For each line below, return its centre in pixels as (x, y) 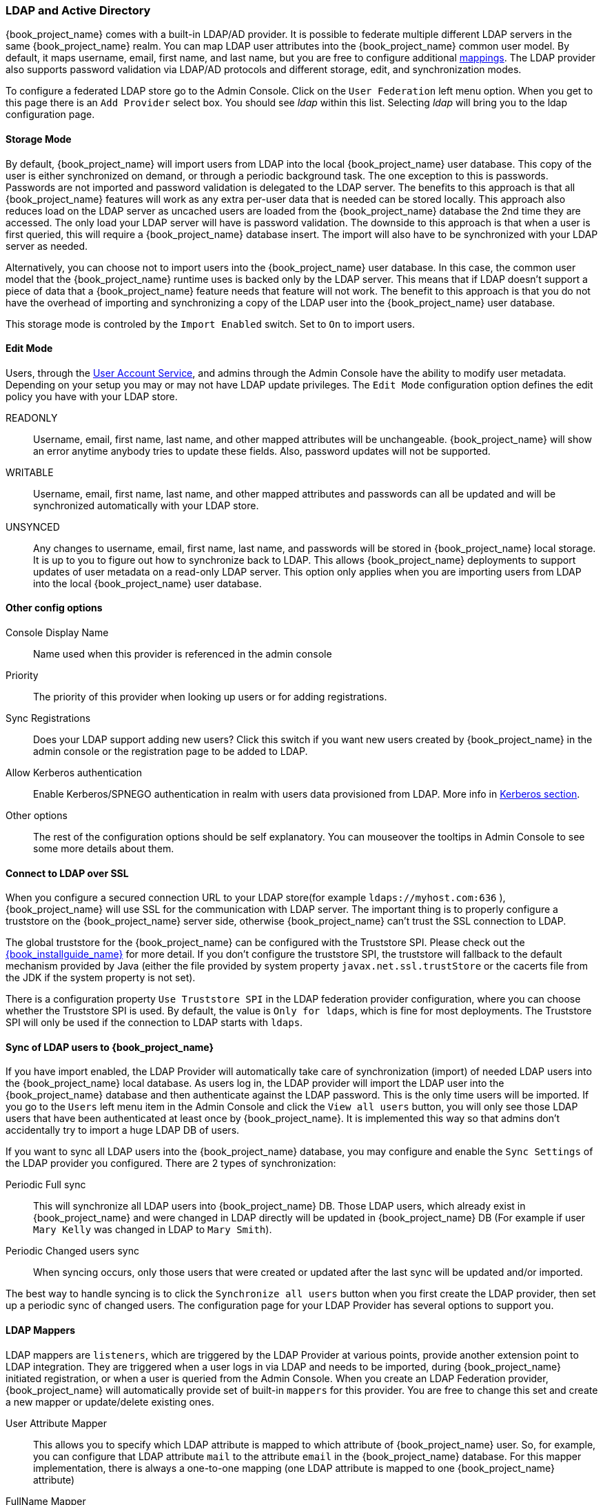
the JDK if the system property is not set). (101, 978)
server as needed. (47, 246)
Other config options (54, 608)
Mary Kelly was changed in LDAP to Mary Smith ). (153, 1230)
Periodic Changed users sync (72, 1251)
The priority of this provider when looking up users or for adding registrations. (210, 697)
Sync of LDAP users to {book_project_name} (110, 1047)
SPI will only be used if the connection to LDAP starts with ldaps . (154, 1023)
